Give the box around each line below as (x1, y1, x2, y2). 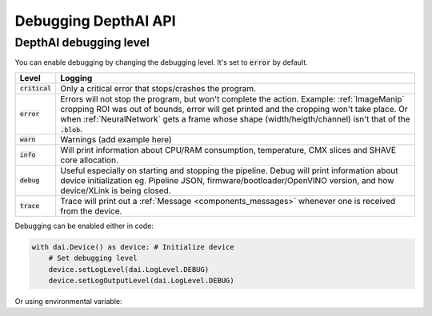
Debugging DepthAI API (14, 12, 176, 30)
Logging (60, 72, 93, 83)
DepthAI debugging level (14, 35, 150, 50)
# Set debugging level (48, 254, 138, 263)
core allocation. (60, 154, 119, 166)
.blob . (60, 123, 83, 134)
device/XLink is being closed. (60, 185, 171, 196)
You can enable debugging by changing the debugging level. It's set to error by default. (14, 58, 308, 67)
